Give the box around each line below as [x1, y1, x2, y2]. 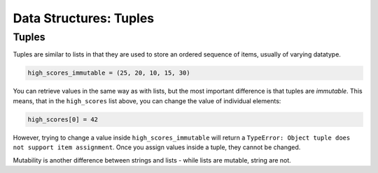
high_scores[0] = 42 [27, 115, 98, 123]
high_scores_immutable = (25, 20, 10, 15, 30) [27, 69, 190, 77]
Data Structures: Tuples [13, 10, 155, 26]
